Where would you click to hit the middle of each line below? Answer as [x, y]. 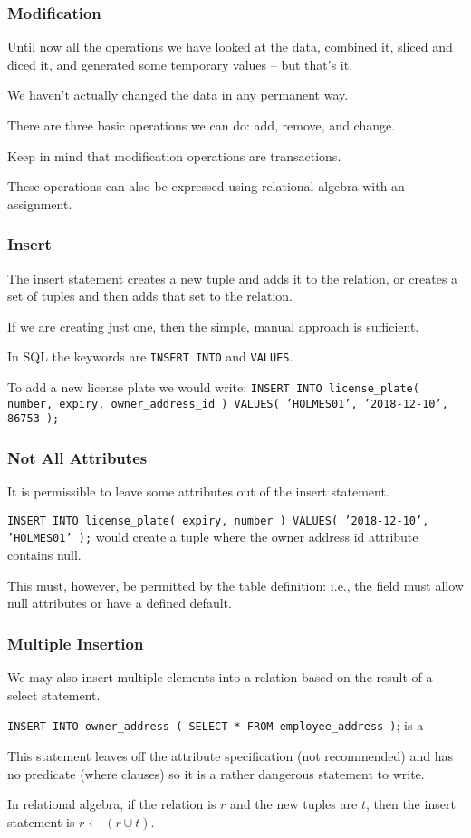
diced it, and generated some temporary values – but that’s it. [180, 64]
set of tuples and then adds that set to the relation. [150, 296]
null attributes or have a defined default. [120, 603]
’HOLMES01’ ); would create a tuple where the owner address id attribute [213, 537]
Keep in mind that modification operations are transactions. [174, 155]
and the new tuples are [294, 804]
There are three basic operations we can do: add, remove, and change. [202, 125]
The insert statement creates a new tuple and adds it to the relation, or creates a [233, 278]
